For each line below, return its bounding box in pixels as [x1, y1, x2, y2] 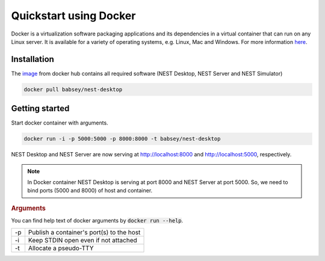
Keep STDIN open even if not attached [28, 236, 138, 244]
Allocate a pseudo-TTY [28, 244, 94, 252]
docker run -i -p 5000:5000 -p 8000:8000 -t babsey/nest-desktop [23, 135, 221, 143]
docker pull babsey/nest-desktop [23, 86, 123, 93]
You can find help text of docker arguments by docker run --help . [11, 217, 184, 224]
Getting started [11, 103, 70, 114]
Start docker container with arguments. [11, 119, 108, 126]
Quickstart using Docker [11, 9, 136, 22]
